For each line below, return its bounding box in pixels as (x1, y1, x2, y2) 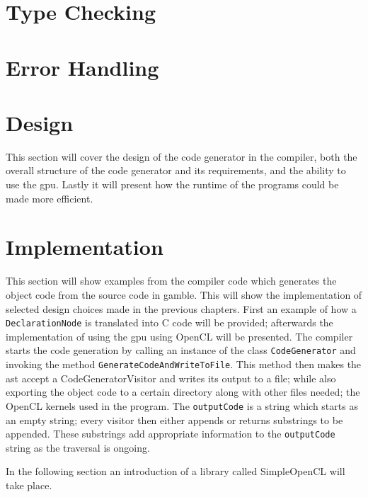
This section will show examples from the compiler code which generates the (6, 273, 337, 288)
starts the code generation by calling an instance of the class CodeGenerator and (6, 343, 356, 358)
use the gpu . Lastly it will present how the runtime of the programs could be (6, 177, 339, 192)
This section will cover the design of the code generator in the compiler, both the (6, 149, 357, 164)
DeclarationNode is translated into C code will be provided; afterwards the (6, 315, 333, 330)
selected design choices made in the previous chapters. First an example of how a (6, 301, 357, 316)
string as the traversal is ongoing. (6, 440, 150, 455)
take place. (6, 478, 52, 492)
